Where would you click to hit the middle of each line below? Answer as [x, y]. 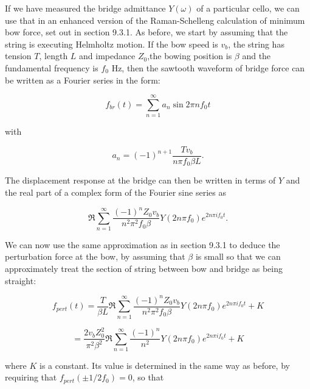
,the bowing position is [190, 56]
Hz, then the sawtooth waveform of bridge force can [208, 67]
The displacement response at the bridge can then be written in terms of [140, 180]
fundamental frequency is [52, 67]
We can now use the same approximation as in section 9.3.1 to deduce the [143, 244]
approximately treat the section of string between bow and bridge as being [144, 269]
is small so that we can [238, 256]
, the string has [256, 44]
